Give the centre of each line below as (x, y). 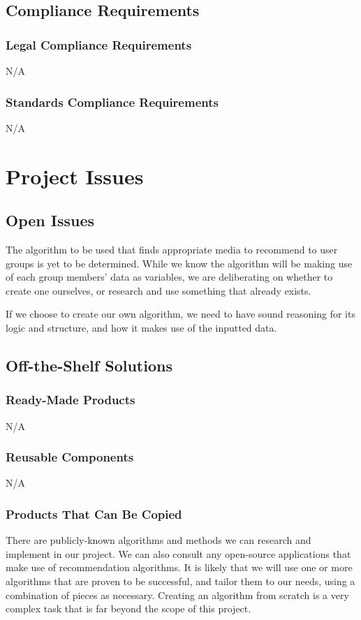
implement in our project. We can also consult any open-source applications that (178, 553)
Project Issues (75, 176)
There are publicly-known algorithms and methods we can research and (159, 540)
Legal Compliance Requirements (99, 44)
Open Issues (50, 220)
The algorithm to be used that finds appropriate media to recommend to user (172, 249)
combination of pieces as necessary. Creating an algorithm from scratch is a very (177, 595)
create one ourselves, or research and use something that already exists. (159, 290)
